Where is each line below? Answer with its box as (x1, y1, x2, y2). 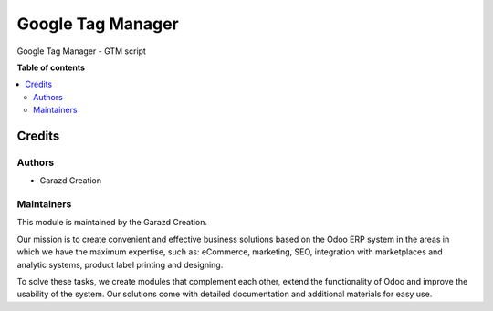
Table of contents (16, 62, 86, 73)
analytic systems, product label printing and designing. (16, 259, 224, 270)
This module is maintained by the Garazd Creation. (16, 217, 208, 228)
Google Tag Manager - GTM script (16, 46, 146, 57)
